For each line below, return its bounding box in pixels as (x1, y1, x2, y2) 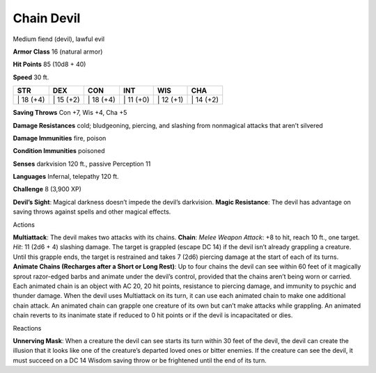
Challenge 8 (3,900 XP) (13, 185, 81, 193)
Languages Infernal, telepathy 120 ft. (13, 173, 119, 181)
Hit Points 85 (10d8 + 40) (13, 60, 86, 69)
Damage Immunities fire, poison (13, 134, 107, 142)
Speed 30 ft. (13, 73, 49, 81)
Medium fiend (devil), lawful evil (13, 35, 104, 43)
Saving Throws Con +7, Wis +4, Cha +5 (13, 109, 127, 117)
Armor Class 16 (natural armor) (13, 47, 103, 56)
